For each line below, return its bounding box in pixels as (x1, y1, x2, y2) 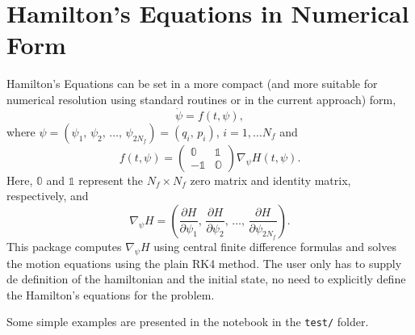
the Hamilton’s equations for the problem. (6, 286, 215, 303)
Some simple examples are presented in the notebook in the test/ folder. (6, 313, 369, 330)
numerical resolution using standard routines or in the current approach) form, (6, 90, 396, 107)
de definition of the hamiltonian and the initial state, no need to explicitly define (6, 270, 406, 287)
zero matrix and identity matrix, (190, 171, 351, 188)
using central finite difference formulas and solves (153, 237, 396, 254)
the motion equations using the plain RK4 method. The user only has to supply (6, 254, 402, 271)
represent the (78, 171, 144, 188)
